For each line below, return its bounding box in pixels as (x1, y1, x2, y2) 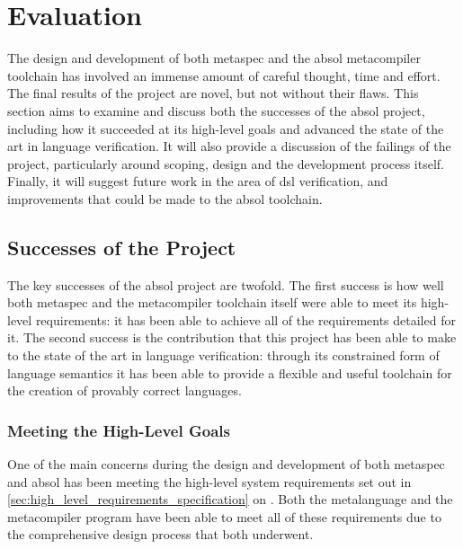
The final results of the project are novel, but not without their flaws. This (7, 84, 419, 102)
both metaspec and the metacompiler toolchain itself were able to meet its (7, 293, 417, 312)
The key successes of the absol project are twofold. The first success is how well (7, 275, 444, 294)
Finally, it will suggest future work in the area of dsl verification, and (7, 172, 388, 190)
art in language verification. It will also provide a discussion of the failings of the (7, 137, 451, 155)
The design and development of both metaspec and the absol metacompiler (7, 49, 421, 67)
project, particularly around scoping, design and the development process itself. (7, 154, 444, 173)
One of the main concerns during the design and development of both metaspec (7, 455, 445, 474)
